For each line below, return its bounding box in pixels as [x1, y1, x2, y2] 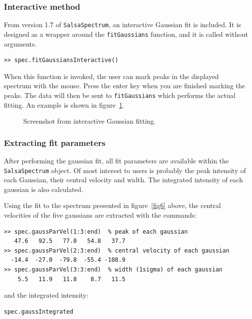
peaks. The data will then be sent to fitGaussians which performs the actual [4, 90, 236, 100]
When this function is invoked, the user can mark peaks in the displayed [4, 71, 219, 81]
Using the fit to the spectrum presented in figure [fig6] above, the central [4, 200, 221, 210]
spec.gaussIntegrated [4, 308, 74, 315]
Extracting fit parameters [4, 136, 106, 148]
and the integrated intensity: [4, 290, 89, 300]
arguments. [4, 38, 37, 48]
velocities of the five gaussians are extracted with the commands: [4, 210, 197, 220]
